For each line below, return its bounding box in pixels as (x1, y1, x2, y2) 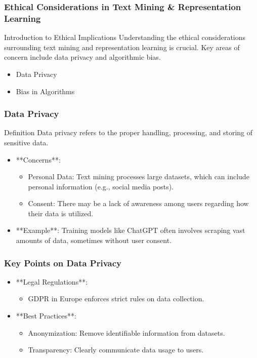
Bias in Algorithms (16, 86, 75, 96)
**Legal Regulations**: (16, 276, 88, 287)
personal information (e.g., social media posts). (28, 181, 174, 191)
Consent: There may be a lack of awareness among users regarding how (28, 198, 249, 209)
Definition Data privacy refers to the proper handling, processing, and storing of (4, 127, 253, 138)
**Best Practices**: (16, 310, 76, 321)
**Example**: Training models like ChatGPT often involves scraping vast (16, 225, 245, 235)
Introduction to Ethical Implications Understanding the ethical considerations (4, 32, 246, 43)
